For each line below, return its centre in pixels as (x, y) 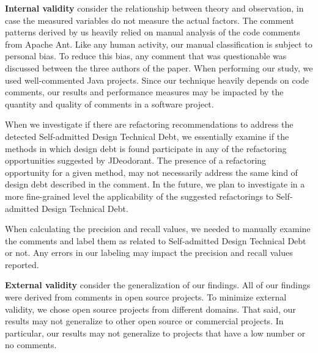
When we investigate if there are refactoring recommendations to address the (149, 124)
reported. (22, 264)
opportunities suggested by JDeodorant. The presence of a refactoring (136, 160)
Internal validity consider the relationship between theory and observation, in (154, 8)
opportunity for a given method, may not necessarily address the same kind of (151, 172)
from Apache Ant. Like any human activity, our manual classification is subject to (159, 44)
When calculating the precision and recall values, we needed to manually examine (158, 229)
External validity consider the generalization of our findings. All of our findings (158, 285)
